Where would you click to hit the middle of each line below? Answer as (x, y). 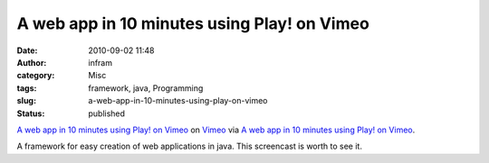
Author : (32, 62)
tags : (27, 88)
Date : (27, 50)
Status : (31, 113)
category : (36, 76)
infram (101, 62)
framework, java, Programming (146, 88)
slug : (26, 101)
